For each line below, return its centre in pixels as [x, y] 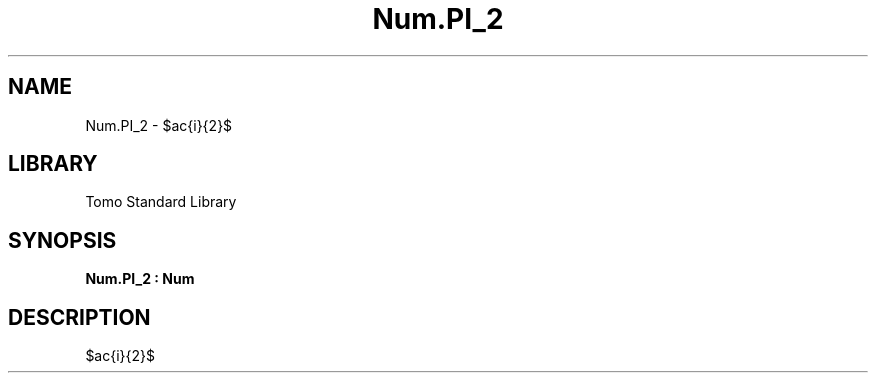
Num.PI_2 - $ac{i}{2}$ [159, 125]
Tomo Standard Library [161, 202]
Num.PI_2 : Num [140, 279]
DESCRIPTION [79, 317]
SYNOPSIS [62, 240]
